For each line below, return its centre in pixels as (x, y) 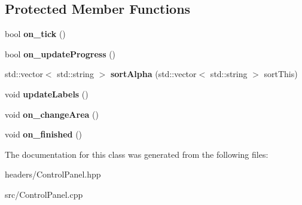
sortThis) (281, 74)
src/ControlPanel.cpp (44, 194)
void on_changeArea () (52, 114)
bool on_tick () (35, 34)
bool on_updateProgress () (60, 53)
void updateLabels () (47, 94)
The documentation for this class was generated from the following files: (137, 154)
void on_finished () (44, 134)
